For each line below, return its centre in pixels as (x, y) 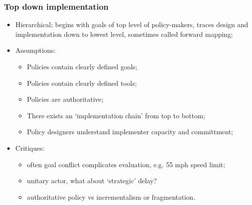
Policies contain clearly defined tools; (82, 83)
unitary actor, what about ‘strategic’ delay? (92, 181)
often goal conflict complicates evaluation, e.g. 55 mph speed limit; (126, 164)
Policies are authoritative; (65, 99)
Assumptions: (35, 50)
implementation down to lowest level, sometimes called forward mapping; (124, 34)
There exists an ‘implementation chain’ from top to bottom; (116, 115)
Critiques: (30, 148)
